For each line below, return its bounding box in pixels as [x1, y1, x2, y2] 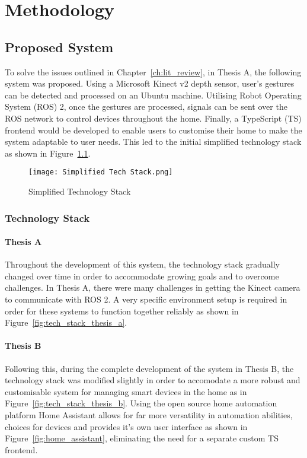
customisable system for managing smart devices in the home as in [5, 385, 247, 397]
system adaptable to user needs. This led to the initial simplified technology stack [5, 135, 302, 148]
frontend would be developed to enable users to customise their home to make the [5, 123, 302, 136]
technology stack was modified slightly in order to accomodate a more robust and [5, 374, 300, 386]
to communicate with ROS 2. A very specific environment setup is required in [5, 293, 287, 305]
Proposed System [5, 37, 114, 56]
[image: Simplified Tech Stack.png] [28, 168, 173, 177]
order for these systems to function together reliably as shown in [5, 304, 239, 317]
